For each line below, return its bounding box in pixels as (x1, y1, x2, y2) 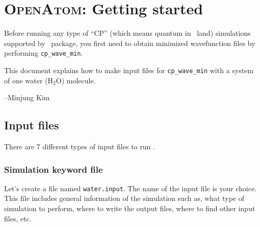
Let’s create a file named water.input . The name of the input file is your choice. (4, 183, 257, 193)
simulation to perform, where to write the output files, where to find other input (4, 203, 255, 214)
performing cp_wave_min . (4, 48, 83, 58)
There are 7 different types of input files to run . (4, 141, 155, 152)
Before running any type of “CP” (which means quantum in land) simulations (4, 28, 251, 38)
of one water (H (4, 75, 54, 85)
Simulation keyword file (4, 163, 103, 175)
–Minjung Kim (4, 92, 50, 103)
